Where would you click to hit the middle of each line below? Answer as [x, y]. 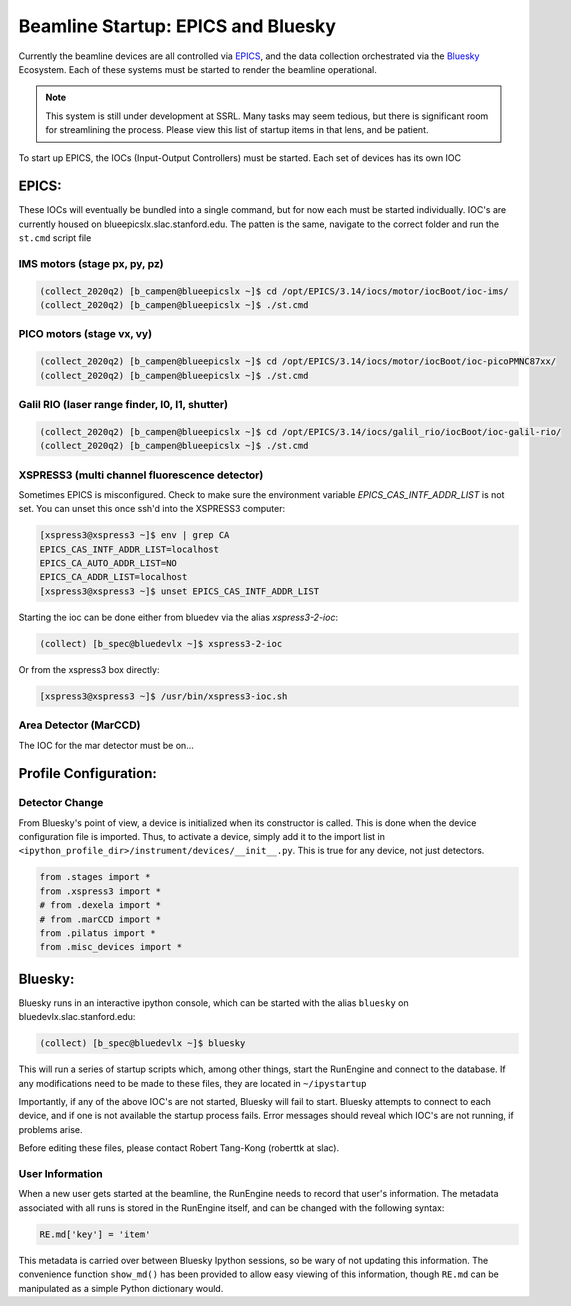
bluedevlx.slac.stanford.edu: [77, 1017]
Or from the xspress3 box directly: [89, 669]
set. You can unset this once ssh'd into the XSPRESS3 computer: [151, 509]
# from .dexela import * [100, 905]
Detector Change [61, 803]
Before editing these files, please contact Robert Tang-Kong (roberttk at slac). [179, 1148]
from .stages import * [95, 877]
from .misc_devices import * [111, 947]
